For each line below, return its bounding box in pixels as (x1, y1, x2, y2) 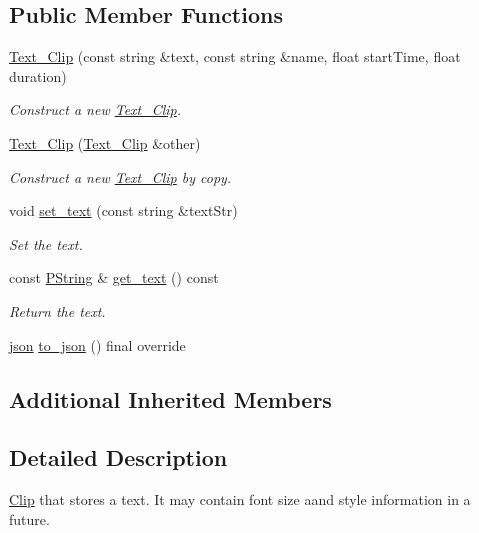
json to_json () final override (9, 334, 186, 355)
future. (9, 508, 50, 529)
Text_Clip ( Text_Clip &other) (9, 132, 201, 153)
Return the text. (9, 300, 106, 321)
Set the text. (9, 233, 83, 254)
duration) (9, 65, 67, 86)
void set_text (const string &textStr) (9, 200, 238, 221)
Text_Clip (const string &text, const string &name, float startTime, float (9, 46, 461, 67)
